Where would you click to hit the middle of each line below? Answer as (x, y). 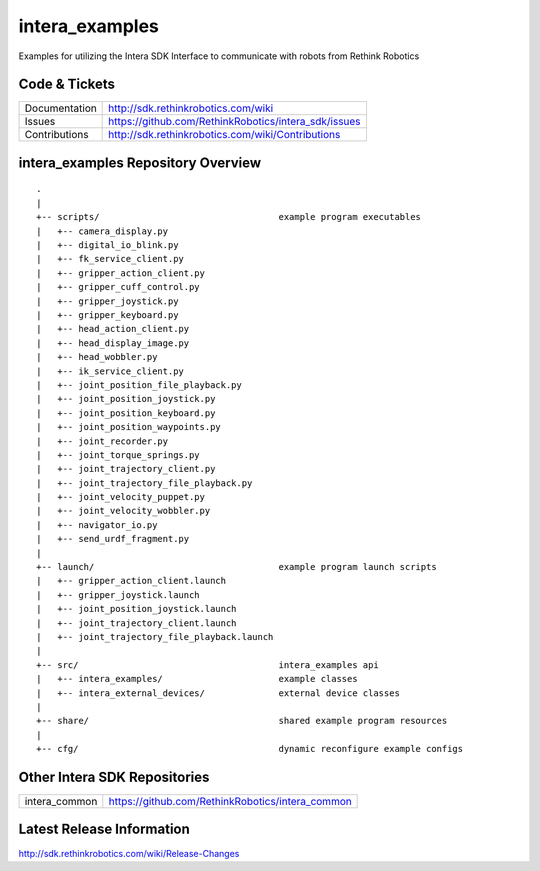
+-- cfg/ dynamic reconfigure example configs (250, 749)
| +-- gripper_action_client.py (120, 273)
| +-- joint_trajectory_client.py (126, 469)
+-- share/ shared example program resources (242, 721)
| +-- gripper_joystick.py (107, 301)
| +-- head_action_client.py (113, 329)
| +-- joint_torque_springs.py (118, 454)
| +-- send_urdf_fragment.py (113, 539)
